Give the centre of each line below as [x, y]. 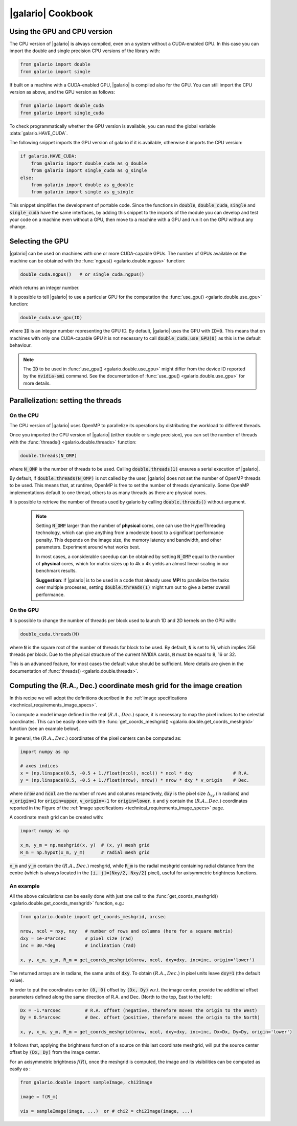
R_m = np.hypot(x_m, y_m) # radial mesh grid [85, 852]
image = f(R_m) [39, 1097]
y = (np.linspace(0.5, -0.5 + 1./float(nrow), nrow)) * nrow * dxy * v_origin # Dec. [135, 780]
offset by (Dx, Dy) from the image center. [55, 1052]
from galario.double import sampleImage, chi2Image [86, 1083]
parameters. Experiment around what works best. [88, 547]
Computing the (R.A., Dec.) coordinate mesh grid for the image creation [126, 686]
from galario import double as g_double [82, 185]
